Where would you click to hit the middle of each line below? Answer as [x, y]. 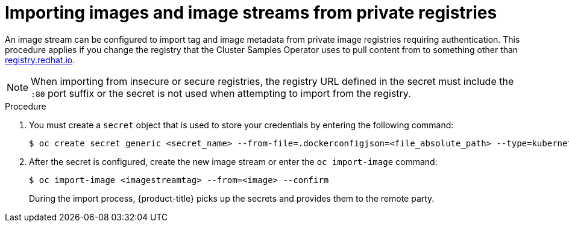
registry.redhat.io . [40, 60]
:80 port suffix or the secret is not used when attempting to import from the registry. [221, 93]
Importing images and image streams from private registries [251, 13]
